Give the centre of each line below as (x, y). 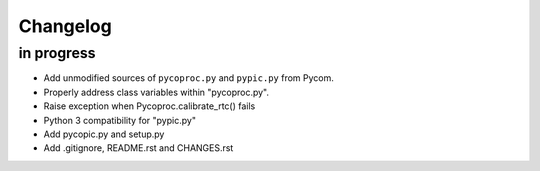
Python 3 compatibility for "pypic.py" (120, 120)
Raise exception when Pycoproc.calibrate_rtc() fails (149, 106)
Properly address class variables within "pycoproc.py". (156, 92)
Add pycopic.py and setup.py (104, 134)
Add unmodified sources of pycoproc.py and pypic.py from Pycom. (188, 78)
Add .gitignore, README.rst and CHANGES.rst (138, 148)
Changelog (65, 26)
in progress (57, 53)
